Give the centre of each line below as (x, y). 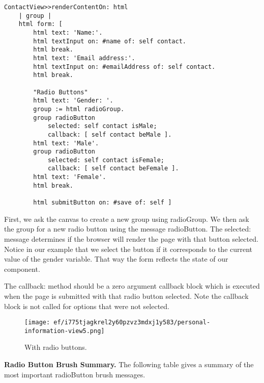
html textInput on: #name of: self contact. (110, 41)
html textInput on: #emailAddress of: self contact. (124, 67)
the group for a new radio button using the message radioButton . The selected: (128, 229)
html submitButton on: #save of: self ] (102, 203)
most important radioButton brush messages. (75, 374)
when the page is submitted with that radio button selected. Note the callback (126, 296)
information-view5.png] (65, 331)
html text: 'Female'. (70, 177)
